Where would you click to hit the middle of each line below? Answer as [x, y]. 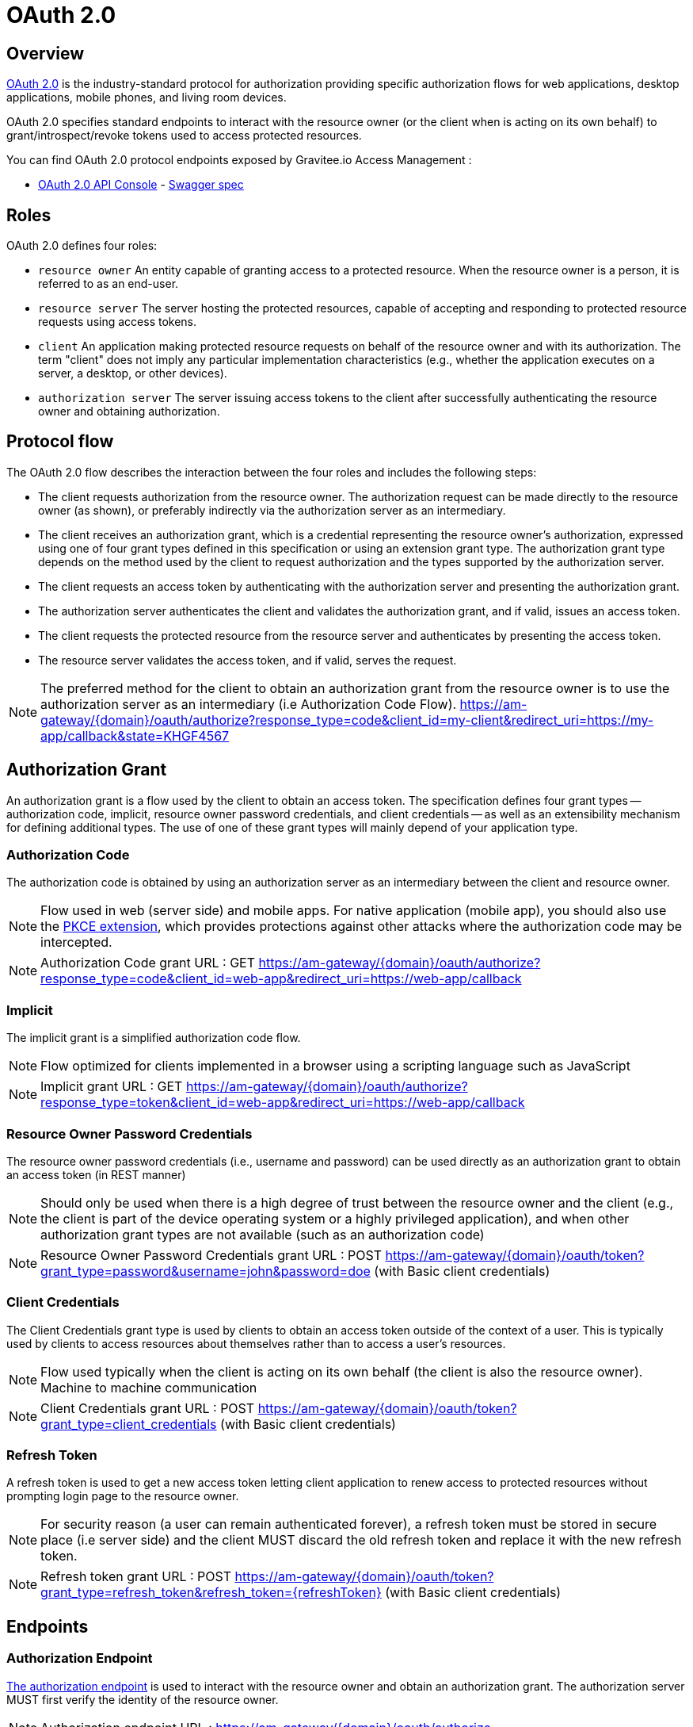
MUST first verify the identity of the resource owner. [143, 1699]
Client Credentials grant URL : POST [148, 1408]
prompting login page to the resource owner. [123, 1496]
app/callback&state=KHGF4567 [135, 735]
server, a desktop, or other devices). [133, 373]
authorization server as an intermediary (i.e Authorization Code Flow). [249, 704]
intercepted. [76, 942]
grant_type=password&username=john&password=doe [206, 1271]
